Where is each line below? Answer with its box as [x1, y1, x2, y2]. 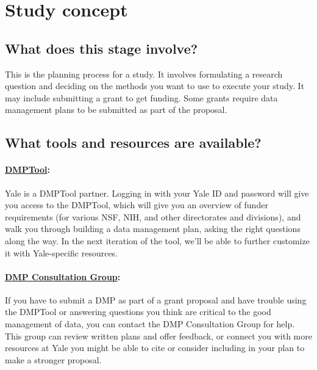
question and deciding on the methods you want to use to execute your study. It [5, 79, 305, 92]
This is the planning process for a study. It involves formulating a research [5, 67, 283, 80]
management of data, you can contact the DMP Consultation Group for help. [5, 317, 295, 330]
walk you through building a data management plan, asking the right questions [5, 222, 301, 235]
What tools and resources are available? [5, 133, 262, 152]
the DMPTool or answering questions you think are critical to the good [5, 305, 271, 318]
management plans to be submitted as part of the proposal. [5, 103, 227, 116]
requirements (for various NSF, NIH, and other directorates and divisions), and [5, 210, 301, 223]
